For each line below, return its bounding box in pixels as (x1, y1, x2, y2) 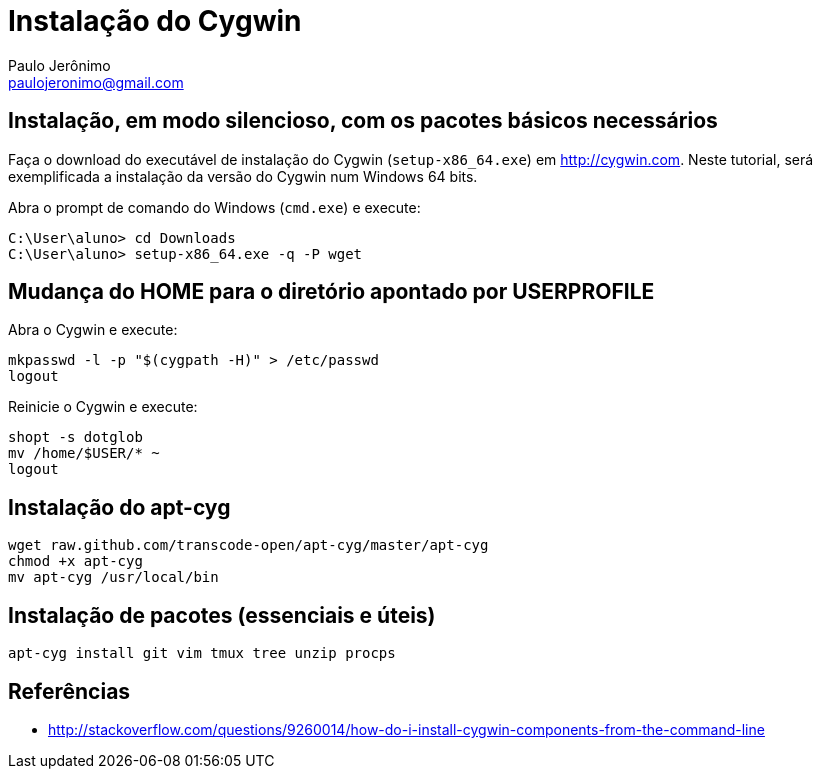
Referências (8, 678, 131, 704)
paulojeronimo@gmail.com (8, 73, 184, 91)
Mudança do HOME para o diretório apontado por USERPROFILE (8, 279, 655, 305)
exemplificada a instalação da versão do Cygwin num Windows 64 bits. (8, 167, 478, 185)
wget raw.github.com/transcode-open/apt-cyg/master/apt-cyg (8, 537, 489, 554)
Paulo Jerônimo (8, 56, 111, 74)
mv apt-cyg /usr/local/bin (8, 569, 219, 586)
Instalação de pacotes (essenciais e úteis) (8, 602, 436, 628)
